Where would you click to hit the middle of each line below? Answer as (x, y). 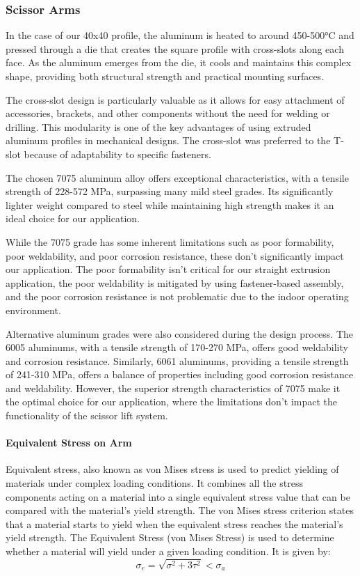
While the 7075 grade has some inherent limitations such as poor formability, (170, 241)
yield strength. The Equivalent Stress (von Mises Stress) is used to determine (170, 537)
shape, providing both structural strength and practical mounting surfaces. (165, 76)
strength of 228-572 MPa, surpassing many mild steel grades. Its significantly (170, 191)
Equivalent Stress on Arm (69, 443)
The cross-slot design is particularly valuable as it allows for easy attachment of (175, 99)
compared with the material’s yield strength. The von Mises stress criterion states (180, 510)
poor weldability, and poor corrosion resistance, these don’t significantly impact (175, 255)
